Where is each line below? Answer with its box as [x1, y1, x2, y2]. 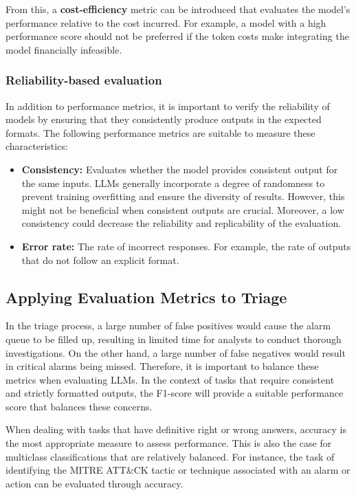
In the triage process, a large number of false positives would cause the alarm [5, 318, 331, 333]
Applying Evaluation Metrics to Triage [5, 286, 287, 307]
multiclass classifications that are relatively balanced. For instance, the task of [5, 449, 335, 463]
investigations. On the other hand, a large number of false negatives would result [5, 345, 346, 360]
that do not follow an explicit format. [21, 252, 179, 267]
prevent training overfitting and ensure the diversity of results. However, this [21, 189, 345, 203]
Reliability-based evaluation [5, 71, 162, 89]
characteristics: [5, 139, 68, 153]
